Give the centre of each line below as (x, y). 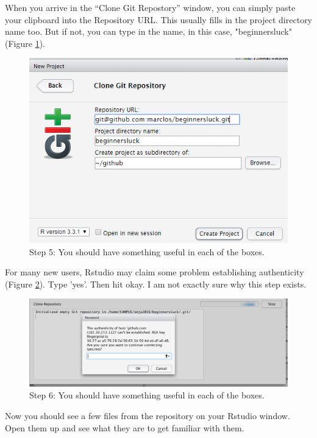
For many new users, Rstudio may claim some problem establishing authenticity (155, 272)
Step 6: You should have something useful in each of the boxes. (147, 395)
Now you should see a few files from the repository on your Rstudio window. (148, 416)
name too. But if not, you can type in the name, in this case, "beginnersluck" (148, 31)
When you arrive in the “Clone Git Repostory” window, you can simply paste (150, 7)
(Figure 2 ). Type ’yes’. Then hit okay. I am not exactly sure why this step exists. (156, 284)
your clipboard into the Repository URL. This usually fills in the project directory (159, 19)
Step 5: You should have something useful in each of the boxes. (147, 251)
